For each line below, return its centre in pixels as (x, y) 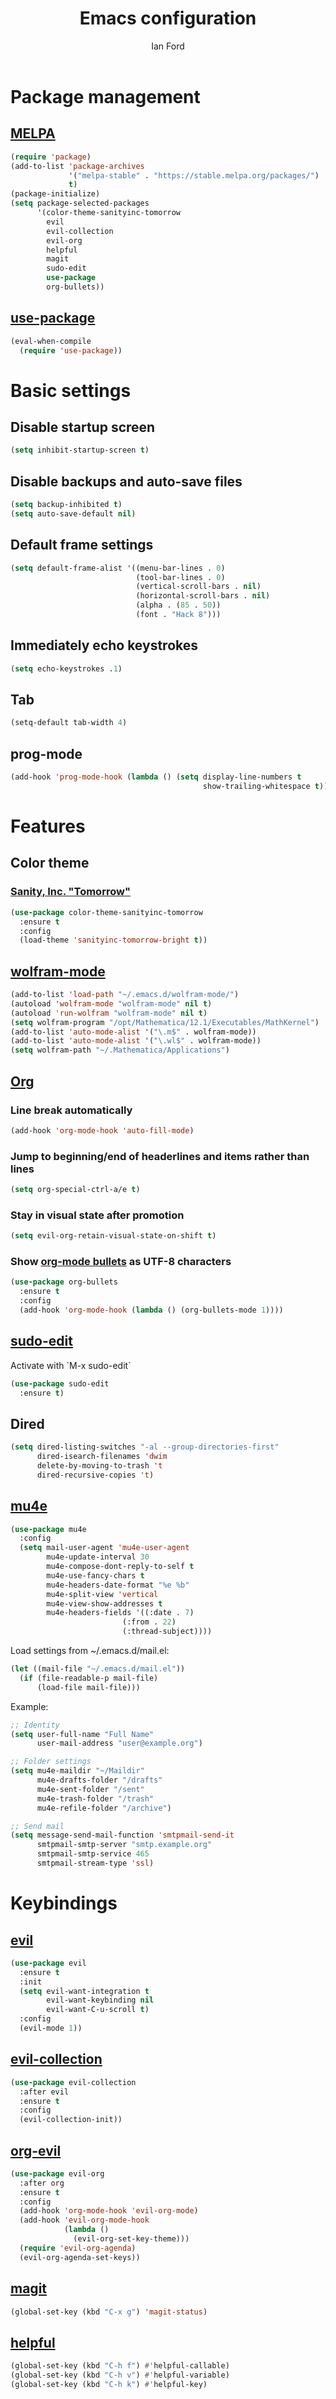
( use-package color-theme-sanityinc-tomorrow (106, 912)
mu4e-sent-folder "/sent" (90, 1789)
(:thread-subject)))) (167, 1632)
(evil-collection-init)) (71, 2120)
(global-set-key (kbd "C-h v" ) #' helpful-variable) (120, 2375)
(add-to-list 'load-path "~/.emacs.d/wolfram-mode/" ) (125, 995)
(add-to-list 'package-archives (77, 166)
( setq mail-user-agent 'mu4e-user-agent (104, 1548)
